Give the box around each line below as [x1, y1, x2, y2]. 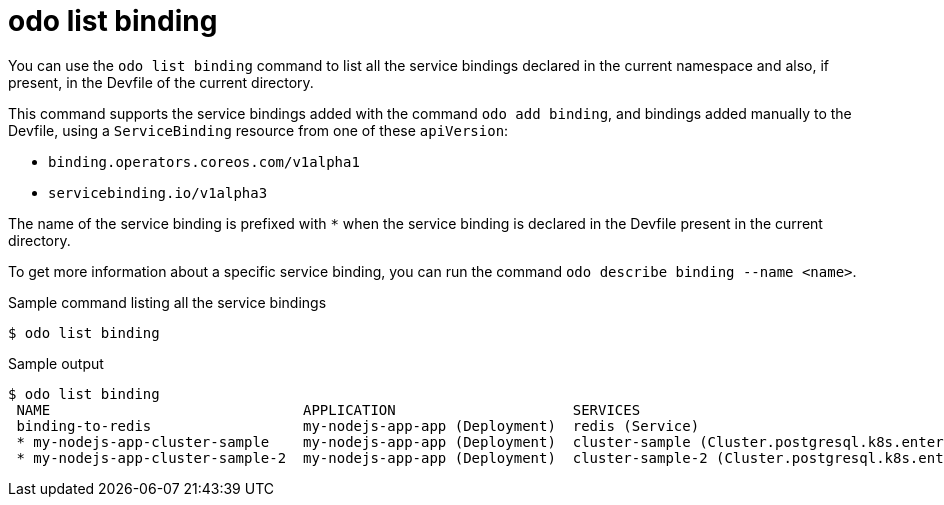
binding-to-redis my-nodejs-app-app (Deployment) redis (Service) [16, 417, 700, 434]
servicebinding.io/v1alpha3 [48, 184, 268, 201]
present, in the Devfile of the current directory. [8, 73, 314, 91]
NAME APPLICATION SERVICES [16, 401, 641, 418]
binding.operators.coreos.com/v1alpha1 [48, 153, 360, 170]
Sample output [8, 354, 104, 372]
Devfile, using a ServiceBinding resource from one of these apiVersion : [8, 121, 509, 139]
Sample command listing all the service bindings [8, 293, 327, 311]
